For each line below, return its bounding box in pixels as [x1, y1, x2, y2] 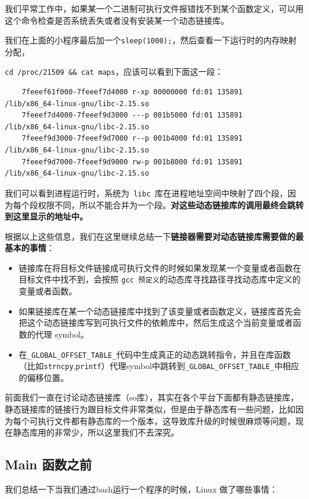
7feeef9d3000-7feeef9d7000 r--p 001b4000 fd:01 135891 [21, 134, 243, 143]
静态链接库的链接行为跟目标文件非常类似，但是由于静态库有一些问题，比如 [5, 403, 295, 415]
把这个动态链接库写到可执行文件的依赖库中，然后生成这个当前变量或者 [18, 316, 293, 329]
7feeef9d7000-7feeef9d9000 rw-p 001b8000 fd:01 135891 [21, 157, 243, 166]
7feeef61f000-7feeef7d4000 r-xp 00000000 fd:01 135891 [21, 88, 243, 97]
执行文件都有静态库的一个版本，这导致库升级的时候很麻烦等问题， [37, 414, 295, 427]
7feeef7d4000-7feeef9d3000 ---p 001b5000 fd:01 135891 [21, 111, 243, 120]
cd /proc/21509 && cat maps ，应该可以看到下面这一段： [5, 65, 224, 78]
